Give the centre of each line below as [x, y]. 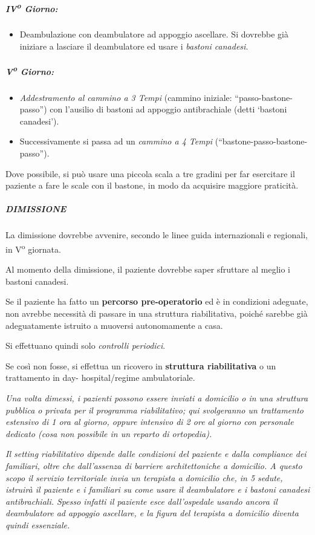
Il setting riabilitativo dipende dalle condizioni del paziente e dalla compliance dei [156, 454]
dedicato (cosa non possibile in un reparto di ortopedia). [109, 433]
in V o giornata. [33, 248]
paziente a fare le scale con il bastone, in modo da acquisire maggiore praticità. [152, 185]
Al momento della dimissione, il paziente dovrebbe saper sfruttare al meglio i [148, 269]
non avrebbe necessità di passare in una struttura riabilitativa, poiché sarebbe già [157, 313]
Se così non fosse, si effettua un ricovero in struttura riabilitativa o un [141, 365]
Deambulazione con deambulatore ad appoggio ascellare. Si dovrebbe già [154, 34]
